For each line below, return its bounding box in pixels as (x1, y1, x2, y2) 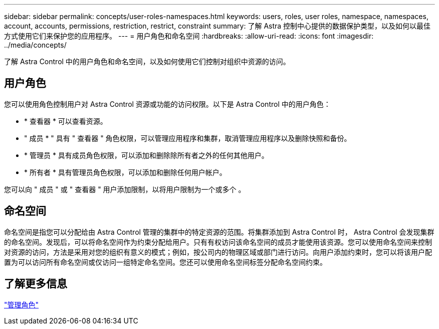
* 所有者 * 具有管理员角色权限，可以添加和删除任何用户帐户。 (24, 168, 227, 177)
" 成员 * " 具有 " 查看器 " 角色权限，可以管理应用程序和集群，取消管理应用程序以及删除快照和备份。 (24, 133, 351, 142)
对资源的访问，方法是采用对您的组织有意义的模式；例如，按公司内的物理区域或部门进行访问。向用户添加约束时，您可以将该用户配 (4, 247, 432, 256)
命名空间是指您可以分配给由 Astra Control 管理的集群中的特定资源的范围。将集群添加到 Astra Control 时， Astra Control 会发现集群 (4, 227, 434, 236)
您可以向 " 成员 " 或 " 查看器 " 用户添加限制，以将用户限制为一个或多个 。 (4, 185, 246, 194)
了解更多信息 (4, 277, 67, 290)
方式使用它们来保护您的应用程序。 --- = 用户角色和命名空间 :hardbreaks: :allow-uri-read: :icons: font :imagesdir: (4, 32, 374, 40)
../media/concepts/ (4, 41, 67, 49)
